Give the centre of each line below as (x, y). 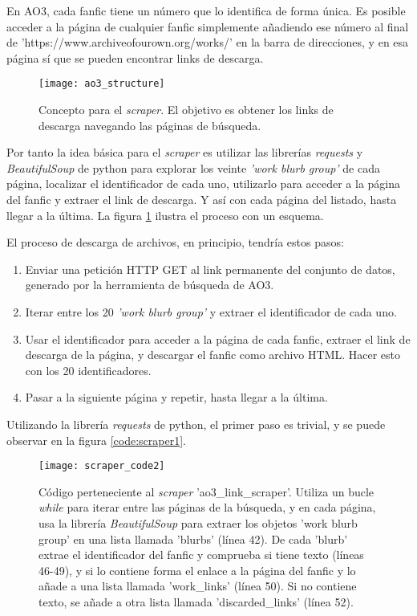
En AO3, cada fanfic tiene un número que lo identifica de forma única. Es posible (206, 10)
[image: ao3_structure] (102, 84)
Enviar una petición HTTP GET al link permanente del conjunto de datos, (210, 269)
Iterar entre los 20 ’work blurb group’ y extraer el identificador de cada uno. (211, 311)
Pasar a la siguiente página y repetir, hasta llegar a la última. (176, 397)
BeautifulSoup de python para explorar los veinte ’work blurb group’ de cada (193, 167)
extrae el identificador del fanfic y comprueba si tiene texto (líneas (201, 555)
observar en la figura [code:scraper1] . (96, 440)
